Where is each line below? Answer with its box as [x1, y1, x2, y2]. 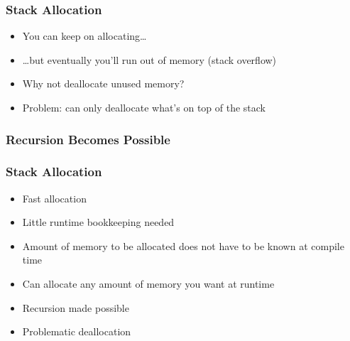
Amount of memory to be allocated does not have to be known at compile [22, 238, 344, 253]
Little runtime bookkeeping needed [22, 215, 175, 229]
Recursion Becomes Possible [6, 130, 170, 148]
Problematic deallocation [22, 324, 131, 339]
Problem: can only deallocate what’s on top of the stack [22, 100, 266, 114]
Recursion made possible [22, 300, 129, 315]
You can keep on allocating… [22, 28, 147, 43]
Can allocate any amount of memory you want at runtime [22, 276, 275, 291]
